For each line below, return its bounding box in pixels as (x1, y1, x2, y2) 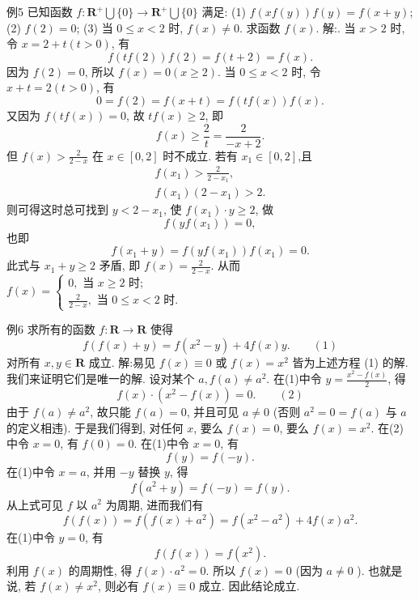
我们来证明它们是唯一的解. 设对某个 (6, 370, 195, 387)
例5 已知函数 (6, 3, 73, 19)
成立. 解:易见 (88, 353, 156, 370)
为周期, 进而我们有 (105, 496, 204, 513)
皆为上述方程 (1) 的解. (292, 353, 408, 370)
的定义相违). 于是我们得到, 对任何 (6, 419, 184, 436)
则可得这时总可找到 (6, 201, 108, 218)
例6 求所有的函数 (6, 321, 95, 338)
